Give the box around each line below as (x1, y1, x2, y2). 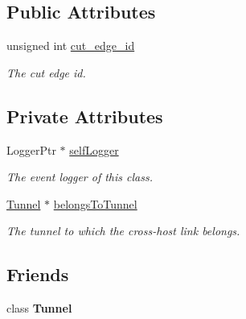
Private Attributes (6, 103, 163, 128)
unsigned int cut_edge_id (6, 37, 135, 54)
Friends (6, 262, 69, 287)
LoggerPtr (6, 141, 56, 158)
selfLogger (69, 141, 119, 158)
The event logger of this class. (6, 168, 153, 185)
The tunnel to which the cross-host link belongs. (6, 222, 240, 239)
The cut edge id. (6, 64, 86, 81)
